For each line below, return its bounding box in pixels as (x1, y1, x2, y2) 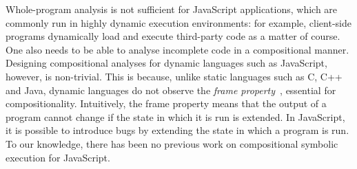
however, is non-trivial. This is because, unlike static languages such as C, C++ (6, 69, 343, 83)
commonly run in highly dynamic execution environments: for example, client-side (6, 15, 351, 30)
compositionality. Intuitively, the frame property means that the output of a (6, 96, 327, 111)
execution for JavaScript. (6, 150, 110, 164)
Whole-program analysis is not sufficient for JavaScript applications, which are (6, 2, 338, 16)
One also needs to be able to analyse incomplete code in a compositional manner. (6, 42, 349, 56)
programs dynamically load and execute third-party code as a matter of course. (6, 29, 340, 43)
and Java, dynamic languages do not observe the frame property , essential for (6, 82, 336, 97)
